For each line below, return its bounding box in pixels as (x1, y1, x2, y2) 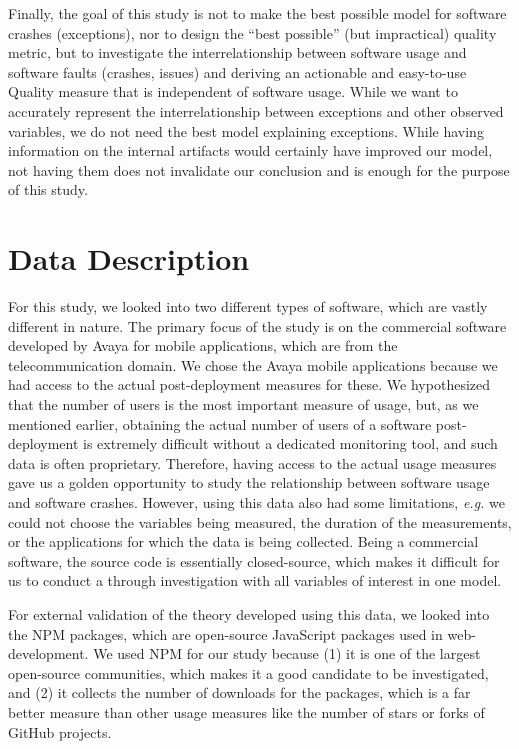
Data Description (8, 238, 250, 279)
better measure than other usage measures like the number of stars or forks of (8, 701, 485, 722)
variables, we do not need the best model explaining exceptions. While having (8, 120, 484, 141)
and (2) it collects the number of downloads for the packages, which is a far (8, 682, 471, 703)
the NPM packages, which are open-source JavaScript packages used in (8, 623, 443, 644)
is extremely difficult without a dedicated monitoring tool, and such (83, 433, 498, 454)
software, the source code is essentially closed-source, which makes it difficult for (8, 550, 500, 571)
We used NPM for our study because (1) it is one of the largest (93, 643, 481, 664)
